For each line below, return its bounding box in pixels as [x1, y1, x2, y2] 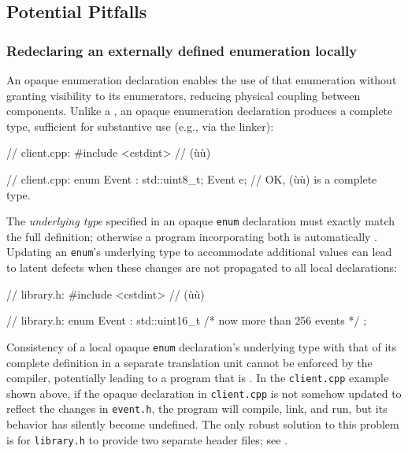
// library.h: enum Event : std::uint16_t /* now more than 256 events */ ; [6, 312, 367, 329]
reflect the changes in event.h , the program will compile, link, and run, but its [6, 400, 388, 417]
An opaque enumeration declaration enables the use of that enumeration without [6, 72, 397, 87]
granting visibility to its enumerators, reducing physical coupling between [6, 87, 361, 103]
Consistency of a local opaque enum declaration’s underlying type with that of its [6, 338, 397, 355]
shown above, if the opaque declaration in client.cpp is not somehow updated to [6, 384, 402, 401]
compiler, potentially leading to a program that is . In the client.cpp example [6, 369, 389, 386]
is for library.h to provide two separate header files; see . [6, 431, 287, 447]
